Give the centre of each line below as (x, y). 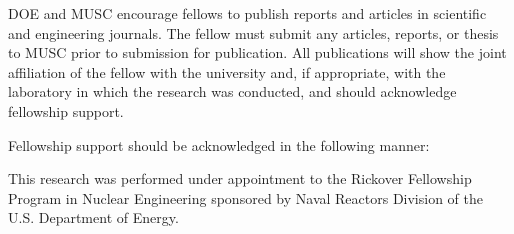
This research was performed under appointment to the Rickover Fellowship (240, 178)
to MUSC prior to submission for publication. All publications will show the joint (257, 52)
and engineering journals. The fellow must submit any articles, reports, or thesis (253, 32)
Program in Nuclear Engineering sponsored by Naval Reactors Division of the (246, 197)
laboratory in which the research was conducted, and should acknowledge (232, 91)
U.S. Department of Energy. (93, 217)
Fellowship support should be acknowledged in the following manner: (219, 144)
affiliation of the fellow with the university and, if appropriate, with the (227, 71)
